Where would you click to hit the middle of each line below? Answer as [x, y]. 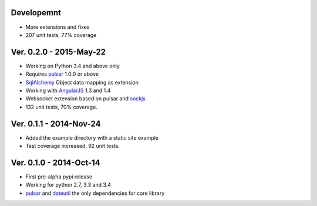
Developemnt [36, 13]
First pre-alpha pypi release [59, 177]
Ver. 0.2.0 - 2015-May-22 [58, 52]
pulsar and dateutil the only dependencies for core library [95, 193]
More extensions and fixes [58, 27]
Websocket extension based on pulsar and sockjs [86, 99]
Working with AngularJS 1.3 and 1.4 [68, 90]
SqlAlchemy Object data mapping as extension [82, 82]
